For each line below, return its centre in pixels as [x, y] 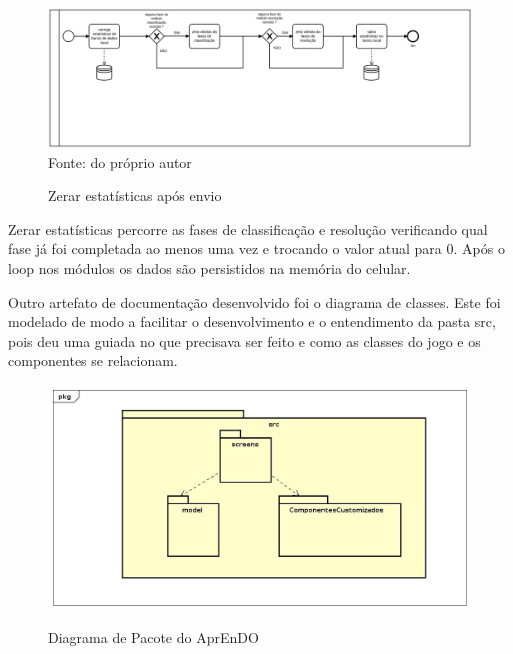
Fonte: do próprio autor [120, 161]
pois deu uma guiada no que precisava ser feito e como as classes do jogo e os [244, 340]
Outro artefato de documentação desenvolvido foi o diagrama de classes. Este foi [254, 301]
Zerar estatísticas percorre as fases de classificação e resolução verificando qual [248, 228]
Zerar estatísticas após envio [135, 195]
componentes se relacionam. [93, 360]
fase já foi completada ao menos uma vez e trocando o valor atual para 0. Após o [256, 248]
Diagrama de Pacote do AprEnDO [153, 637]
